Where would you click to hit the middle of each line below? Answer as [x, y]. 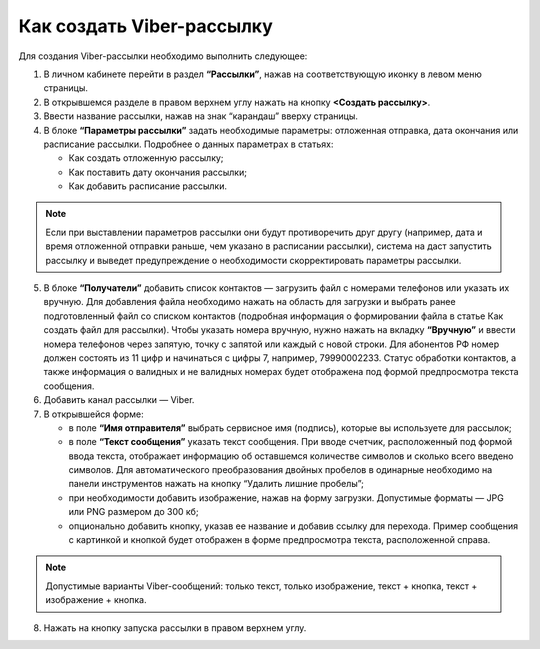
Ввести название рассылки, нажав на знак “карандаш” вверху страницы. [201, 116]
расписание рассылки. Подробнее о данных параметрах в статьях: [188, 144]
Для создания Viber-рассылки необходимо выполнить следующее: [163, 56]
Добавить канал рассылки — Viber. [119, 400]
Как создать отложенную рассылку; [146, 158]
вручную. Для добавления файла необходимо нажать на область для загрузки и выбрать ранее [249, 302]
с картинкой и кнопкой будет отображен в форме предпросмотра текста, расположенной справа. [279, 540]
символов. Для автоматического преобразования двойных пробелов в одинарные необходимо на [280, 470]
